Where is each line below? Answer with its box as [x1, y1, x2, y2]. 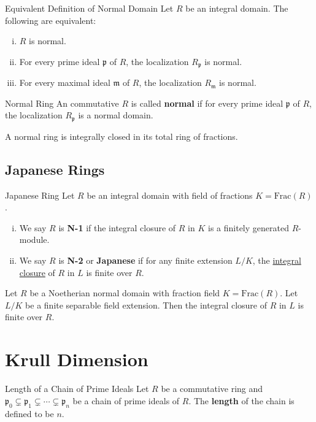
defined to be [5, 407, 54, 420]
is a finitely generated [208, 221, 289, 234]
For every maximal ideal [19, 76, 110, 89]
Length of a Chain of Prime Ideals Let [5, 382, 149, 395]
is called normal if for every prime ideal [131, 96, 283, 109]
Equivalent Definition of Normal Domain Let [5, 2, 174, 14]
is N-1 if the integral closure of [58, 221, 176, 234]
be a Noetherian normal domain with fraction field [29, 286, 220, 299]
